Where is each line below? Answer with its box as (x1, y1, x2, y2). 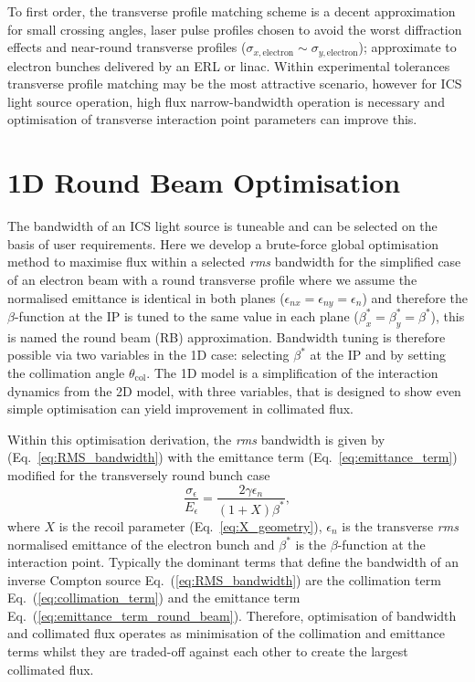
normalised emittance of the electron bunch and (7, 534, 275, 553)
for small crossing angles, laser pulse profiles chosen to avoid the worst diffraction (7, 19, 462, 38)
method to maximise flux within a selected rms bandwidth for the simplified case (7, 252, 461, 271)
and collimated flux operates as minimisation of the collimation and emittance (7, 624, 445, 643)
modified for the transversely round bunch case (7, 465, 270, 484)
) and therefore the (362, 288, 469, 307)
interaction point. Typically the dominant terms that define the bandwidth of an (7, 552, 459, 572)
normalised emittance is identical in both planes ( (7, 288, 285, 307)
